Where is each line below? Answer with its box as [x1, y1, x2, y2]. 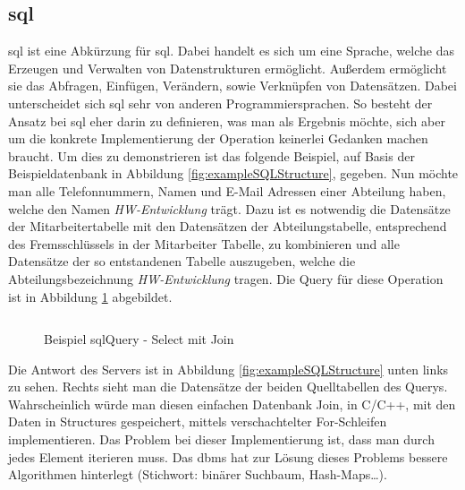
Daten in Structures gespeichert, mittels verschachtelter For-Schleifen [8, 412, 387, 431]
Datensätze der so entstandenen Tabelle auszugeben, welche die [8, 252, 356, 271]
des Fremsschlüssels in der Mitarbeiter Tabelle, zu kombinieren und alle [8, 234, 400, 253]
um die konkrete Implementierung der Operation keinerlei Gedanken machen [8, 129, 428, 148]
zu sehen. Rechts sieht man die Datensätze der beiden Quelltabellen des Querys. [8, 377, 448, 396]
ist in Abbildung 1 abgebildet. [8, 287, 173, 305]
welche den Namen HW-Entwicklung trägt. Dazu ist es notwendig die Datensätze [8, 199, 451, 218]
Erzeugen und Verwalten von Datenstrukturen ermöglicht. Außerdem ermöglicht [8, 58, 447, 77]
